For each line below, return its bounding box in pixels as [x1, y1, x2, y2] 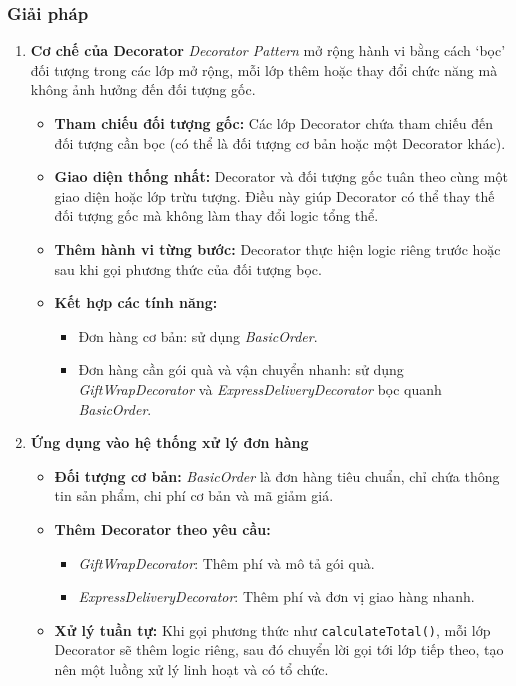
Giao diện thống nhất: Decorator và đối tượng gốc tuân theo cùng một [54, 166, 508, 187]
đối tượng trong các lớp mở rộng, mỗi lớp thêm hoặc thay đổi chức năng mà [30, 59, 498, 80]
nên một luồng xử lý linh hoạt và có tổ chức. [54, 658, 329, 679]
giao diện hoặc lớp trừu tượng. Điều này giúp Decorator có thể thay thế [54, 185, 495, 206]
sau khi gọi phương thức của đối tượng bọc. [54, 258, 322, 279]
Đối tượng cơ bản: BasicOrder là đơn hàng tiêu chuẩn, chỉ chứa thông [54, 465, 500, 486]
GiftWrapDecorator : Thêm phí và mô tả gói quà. [78, 552, 375, 573]
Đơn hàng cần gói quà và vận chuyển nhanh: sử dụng [78, 359, 404, 380]
